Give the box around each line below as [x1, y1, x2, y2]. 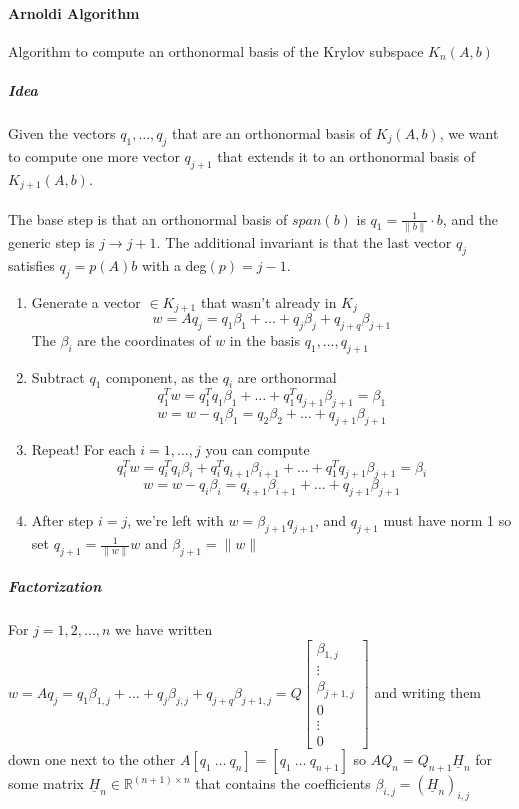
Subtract [31, 366, 85, 387]
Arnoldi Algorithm [8, 2, 140, 23]
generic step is [8, 231, 95, 252]
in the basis [229, 329, 301, 350]
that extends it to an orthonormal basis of [217, 145, 476, 166]
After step [31, 510, 94, 531]
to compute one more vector [8, 145, 180, 166]
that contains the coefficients [195, 773, 371, 794]
